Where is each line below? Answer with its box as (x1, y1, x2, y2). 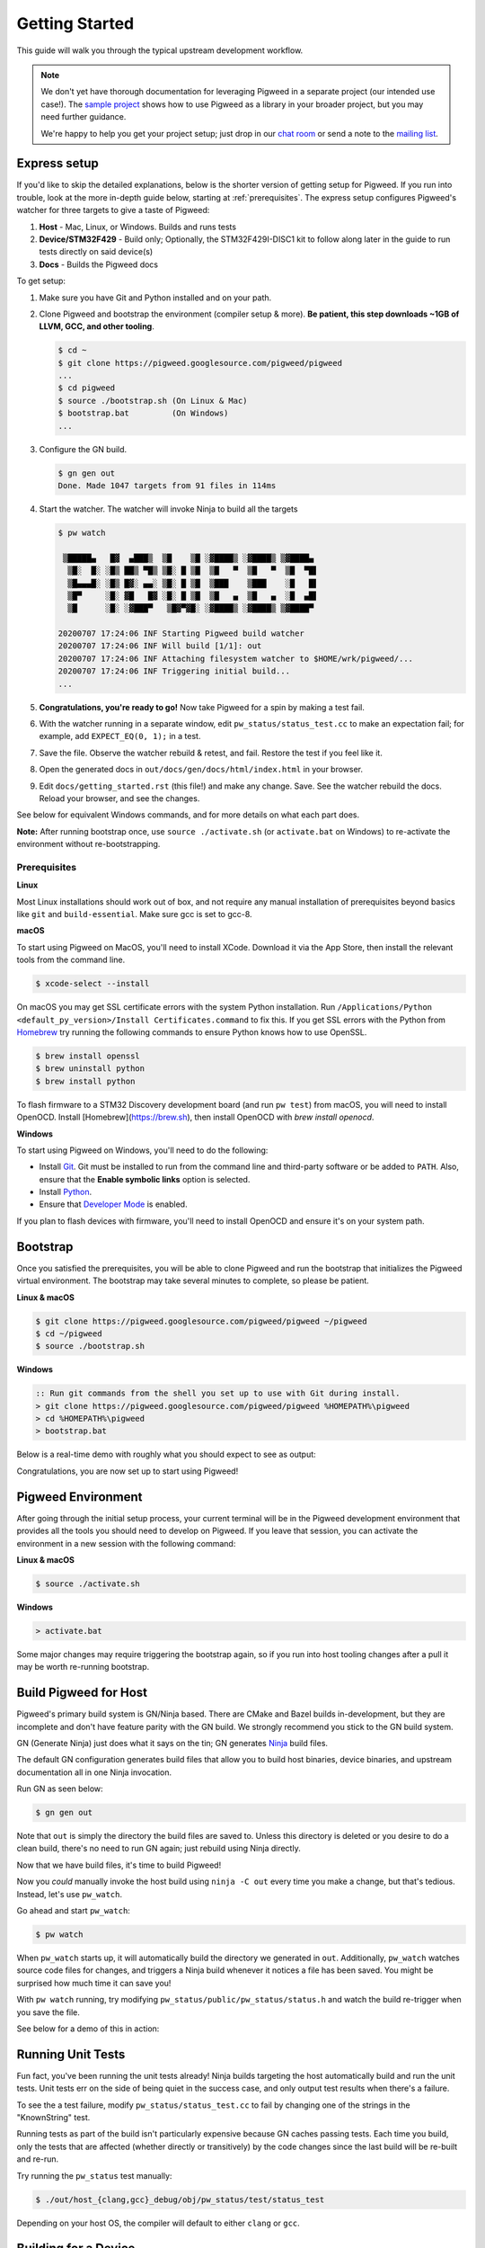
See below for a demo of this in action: (16, 2023, 160, 2034)
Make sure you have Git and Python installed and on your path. (39, 292, 272, 303)
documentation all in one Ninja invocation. (16, 1767, 172, 1778)
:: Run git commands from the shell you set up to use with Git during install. (35, 1388, 401, 1398)
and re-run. (16, 2154, 59, 2164)
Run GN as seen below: (16, 1783, 103, 1794)
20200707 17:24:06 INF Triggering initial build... (57, 666, 291, 676)
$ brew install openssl (35, 1050, 141, 1061)
